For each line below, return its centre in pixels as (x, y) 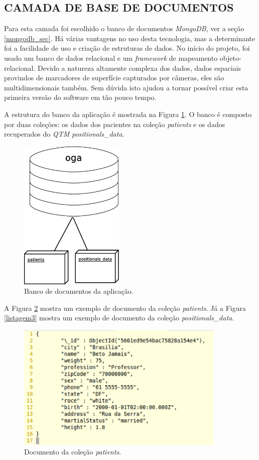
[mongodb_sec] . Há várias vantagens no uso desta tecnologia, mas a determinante (130, 38)
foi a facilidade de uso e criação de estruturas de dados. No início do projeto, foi (127, 48)
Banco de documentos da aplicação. (79, 291)
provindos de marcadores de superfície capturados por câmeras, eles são (114, 78)
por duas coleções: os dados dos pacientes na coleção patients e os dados (115, 124)
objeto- (230, 57)
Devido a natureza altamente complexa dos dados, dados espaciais (139, 68)
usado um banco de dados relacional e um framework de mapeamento (111, 57)
